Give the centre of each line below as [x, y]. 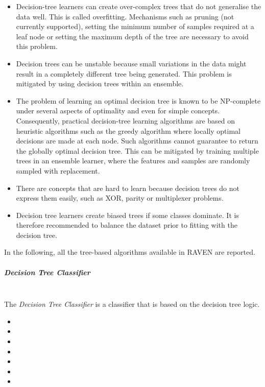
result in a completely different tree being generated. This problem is [124, 73]
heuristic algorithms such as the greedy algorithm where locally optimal [128, 130]
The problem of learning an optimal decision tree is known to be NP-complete [138, 100]
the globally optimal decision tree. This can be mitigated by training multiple [137, 150]
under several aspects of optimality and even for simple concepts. [118, 111]
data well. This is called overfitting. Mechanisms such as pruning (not [125, 16]
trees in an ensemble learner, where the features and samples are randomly [133, 161]
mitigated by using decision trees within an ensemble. [100, 83]
